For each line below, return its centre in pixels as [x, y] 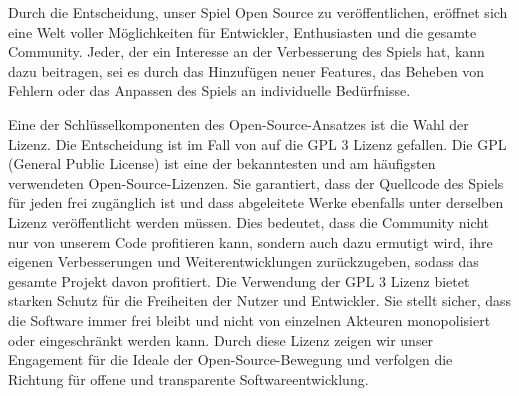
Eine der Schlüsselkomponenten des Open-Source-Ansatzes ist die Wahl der [238, 123]
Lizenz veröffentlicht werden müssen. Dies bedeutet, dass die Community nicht [249, 221]
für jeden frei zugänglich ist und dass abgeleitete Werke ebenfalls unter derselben [256, 202]
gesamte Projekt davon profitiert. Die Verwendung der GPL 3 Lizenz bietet [239, 280]
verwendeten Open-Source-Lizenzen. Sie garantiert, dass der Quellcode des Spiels [256, 182]
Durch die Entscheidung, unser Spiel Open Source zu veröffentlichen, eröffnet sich [258, 12]
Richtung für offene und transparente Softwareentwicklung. [188, 378]
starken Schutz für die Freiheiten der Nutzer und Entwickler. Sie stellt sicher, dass [260, 300]
